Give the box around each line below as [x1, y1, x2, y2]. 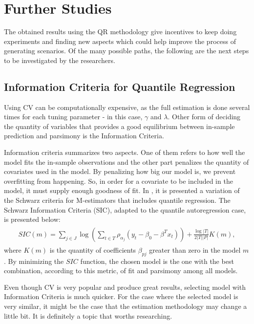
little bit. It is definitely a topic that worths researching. [4, 310, 172, 321]
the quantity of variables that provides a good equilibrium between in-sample [4, 121, 235, 131]
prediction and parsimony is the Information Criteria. [4, 130, 164, 141]
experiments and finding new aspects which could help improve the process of [4, 36, 236, 46]
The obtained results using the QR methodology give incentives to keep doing [4, 26, 237, 37]
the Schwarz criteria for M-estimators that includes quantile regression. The [4, 195, 231, 205]
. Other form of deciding [168, 111, 241, 122]
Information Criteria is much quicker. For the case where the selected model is [4, 291, 238, 302]
